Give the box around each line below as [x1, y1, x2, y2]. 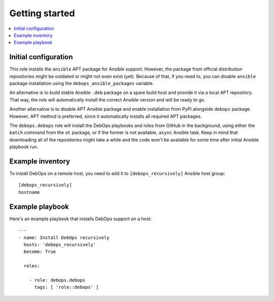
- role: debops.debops [28, 277, 86, 283]
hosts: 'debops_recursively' [23, 242, 96, 247]
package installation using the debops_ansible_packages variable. [9, 80, 154, 86]
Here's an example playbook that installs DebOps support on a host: [9, 216, 152, 222]
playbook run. [9, 144, 39, 150]
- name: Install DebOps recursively [18, 235, 110, 241]
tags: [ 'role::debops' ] [34, 284, 99, 290]
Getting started [9, 8, 75, 19]
